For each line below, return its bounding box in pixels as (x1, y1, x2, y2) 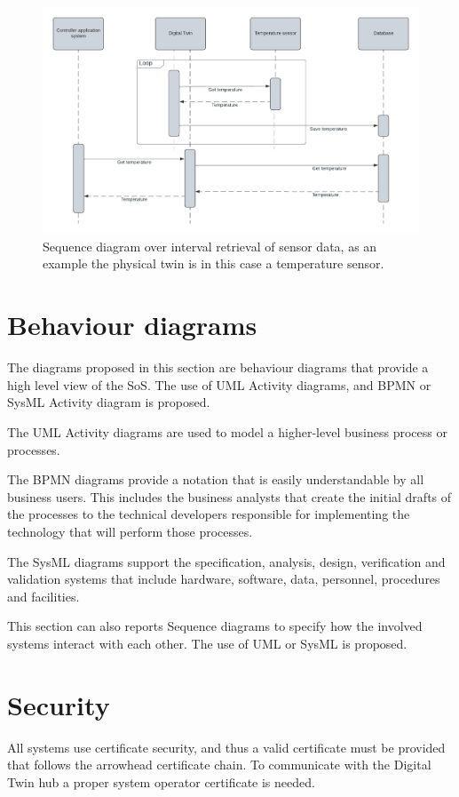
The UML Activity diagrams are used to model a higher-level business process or (7, 422, 447, 441)
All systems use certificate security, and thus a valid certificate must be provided (7, 737, 446, 756)
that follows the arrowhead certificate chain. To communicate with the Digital (7, 755, 431, 774)
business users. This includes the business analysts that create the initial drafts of (7, 487, 452, 506)
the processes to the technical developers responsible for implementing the (7, 505, 410, 523)
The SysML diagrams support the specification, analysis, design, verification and (7, 552, 446, 570)
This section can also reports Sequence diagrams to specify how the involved (7, 617, 423, 635)
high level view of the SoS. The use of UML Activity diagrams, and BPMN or (7, 375, 431, 394)
